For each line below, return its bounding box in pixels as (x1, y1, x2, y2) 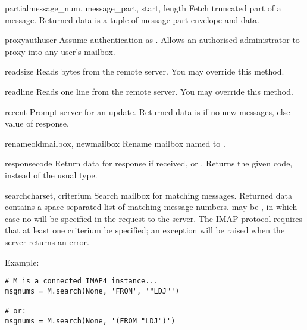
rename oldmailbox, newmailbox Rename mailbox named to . (5, 137, 225, 149)
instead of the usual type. (5, 168, 98, 181)
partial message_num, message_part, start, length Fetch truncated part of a (5, 2, 281, 14)
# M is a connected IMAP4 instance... (5, 277, 158, 286)
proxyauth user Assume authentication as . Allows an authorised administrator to (5, 33, 300, 46)
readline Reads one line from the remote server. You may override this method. (5, 85, 293, 97)
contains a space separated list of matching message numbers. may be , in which (5, 201, 297, 213)
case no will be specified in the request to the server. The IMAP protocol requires (5, 212, 303, 224)
